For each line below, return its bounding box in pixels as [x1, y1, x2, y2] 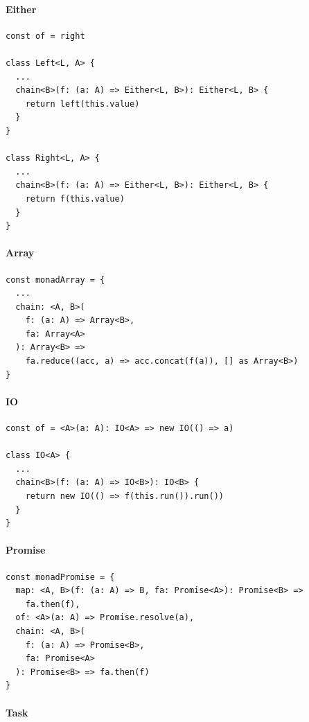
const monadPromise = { [6, 572, 115, 582]
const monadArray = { [6, 274, 105, 285]
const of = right [6, 30, 85, 41]
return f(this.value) [25, 193, 125, 204]
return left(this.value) [25, 98, 140, 109]
